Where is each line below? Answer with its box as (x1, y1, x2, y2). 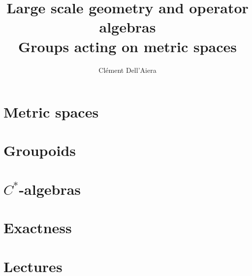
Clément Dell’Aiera (98, 64, 157, 75)
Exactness (3, 217, 72, 238)
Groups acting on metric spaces (18, 36, 237, 56)
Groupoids (3, 140, 76, 160)
